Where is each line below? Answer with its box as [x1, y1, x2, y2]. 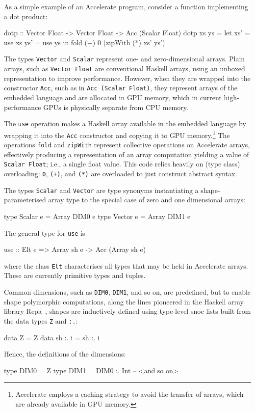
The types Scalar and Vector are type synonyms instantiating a [4, 185, 199, 195]
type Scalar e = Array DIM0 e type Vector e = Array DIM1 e [4, 211, 191, 221]
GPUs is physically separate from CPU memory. [43, 102, 188, 112]
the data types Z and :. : [4, 315, 78, 326]
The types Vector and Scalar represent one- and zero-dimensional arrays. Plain [4, 54, 245, 64]
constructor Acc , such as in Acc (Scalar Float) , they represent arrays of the [4, 82, 238, 93]
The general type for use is [4, 227, 85, 238]
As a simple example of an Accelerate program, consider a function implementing [4, 1, 248, 11]
